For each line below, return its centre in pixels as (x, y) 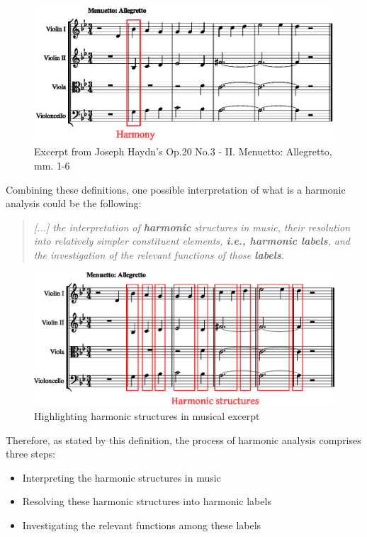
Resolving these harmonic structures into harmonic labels (147, 501)
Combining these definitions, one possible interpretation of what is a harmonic (176, 189)
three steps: (31, 454)
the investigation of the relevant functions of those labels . (159, 255)
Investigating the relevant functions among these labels (142, 525)
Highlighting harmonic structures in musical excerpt (147, 416)
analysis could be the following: (74, 203)
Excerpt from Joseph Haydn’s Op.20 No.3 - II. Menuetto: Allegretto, (183, 151)
